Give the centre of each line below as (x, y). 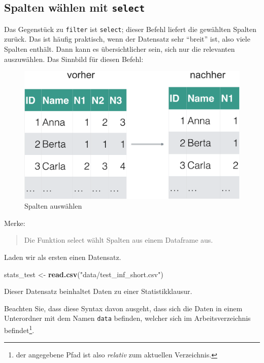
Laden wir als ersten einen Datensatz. (63, 257)
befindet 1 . (19, 329)
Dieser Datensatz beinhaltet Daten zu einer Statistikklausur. (98, 291)
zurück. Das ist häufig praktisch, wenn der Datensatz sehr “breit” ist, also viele (127, 39)
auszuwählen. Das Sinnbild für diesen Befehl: (74, 59)
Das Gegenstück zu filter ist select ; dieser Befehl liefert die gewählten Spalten (130, 29)
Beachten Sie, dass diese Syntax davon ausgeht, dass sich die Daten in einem (123, 308)
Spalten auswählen (53, 206)
